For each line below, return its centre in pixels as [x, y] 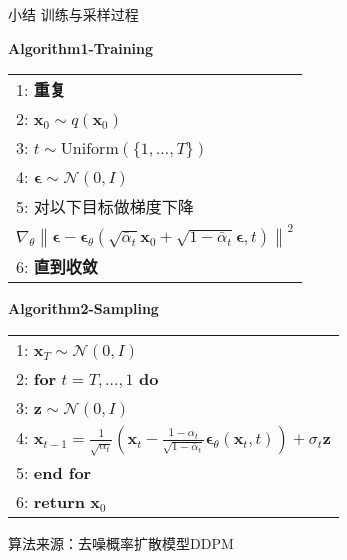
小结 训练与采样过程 [73, 14]
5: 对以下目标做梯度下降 [105, 207]
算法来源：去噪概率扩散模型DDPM [121, 543]
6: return [50, 502]
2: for [36, 378]
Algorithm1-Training [81, 47]
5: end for [54, 473]
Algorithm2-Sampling [83, 308]
